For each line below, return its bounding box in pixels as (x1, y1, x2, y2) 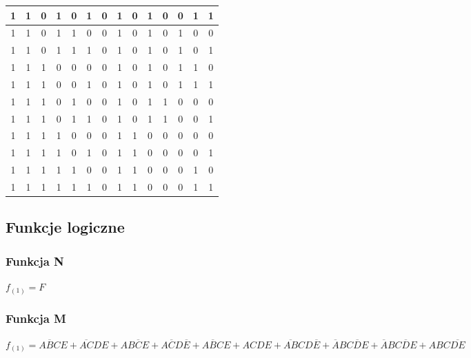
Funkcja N (6, 252, 64, 269)
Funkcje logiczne (6, 216, 125, 238)
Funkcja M (6, 310, 66, 327)
